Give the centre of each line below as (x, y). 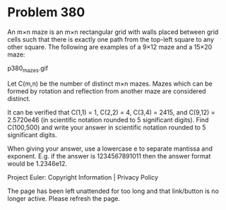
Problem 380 (46, 12)
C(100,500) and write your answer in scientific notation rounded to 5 (107, 127)
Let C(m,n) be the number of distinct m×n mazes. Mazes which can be (110, 83)
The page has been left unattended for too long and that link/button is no (113, 191)
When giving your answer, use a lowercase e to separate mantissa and (110, 148)
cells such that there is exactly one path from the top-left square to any (111, 39)
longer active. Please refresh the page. (64, 198)
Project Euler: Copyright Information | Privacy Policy (83, 177)
